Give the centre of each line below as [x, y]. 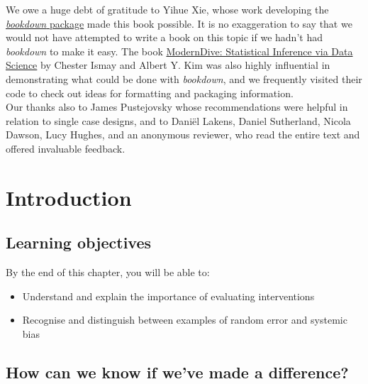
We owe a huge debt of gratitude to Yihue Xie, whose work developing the [167, 9]
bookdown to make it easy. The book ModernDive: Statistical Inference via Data [179, 51]
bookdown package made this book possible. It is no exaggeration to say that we [179, 23]
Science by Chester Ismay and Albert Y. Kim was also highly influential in [168, 65]
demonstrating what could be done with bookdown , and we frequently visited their [184, 78]
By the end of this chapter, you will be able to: [108, 272]
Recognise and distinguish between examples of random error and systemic [185, 320]
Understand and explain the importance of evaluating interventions [168, 296]
